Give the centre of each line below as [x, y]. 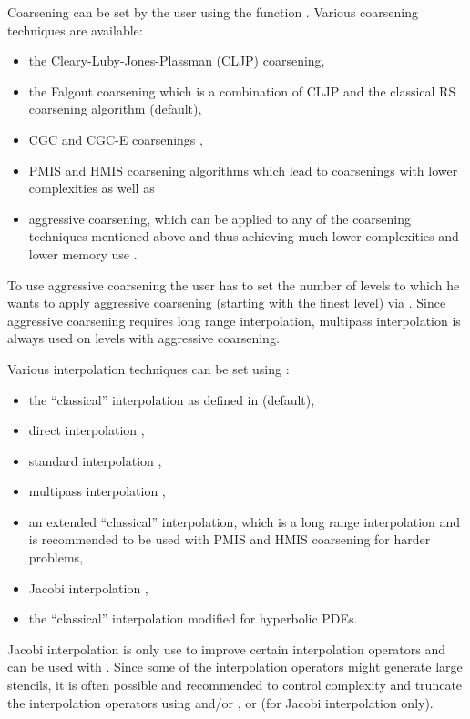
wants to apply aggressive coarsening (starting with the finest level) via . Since [227, 303]
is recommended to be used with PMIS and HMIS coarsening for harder [230, 539]
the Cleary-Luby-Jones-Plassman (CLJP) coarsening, [177, 61]
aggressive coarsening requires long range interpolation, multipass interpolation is [234, 320]
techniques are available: [75, 30]
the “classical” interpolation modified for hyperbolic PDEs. [193, 618]
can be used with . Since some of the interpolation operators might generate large [235, 667]
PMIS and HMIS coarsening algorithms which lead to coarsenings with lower [243, 170]
